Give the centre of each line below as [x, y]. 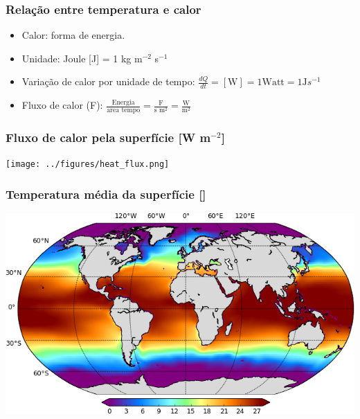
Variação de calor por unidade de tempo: [108, 81]
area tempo [124, 110]
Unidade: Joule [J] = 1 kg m [82, 58]
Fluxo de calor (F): [62, 105]
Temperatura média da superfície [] [106, 194]
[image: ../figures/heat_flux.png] [88, 164]
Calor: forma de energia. [73, 35]
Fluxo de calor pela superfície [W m [108, 137]
